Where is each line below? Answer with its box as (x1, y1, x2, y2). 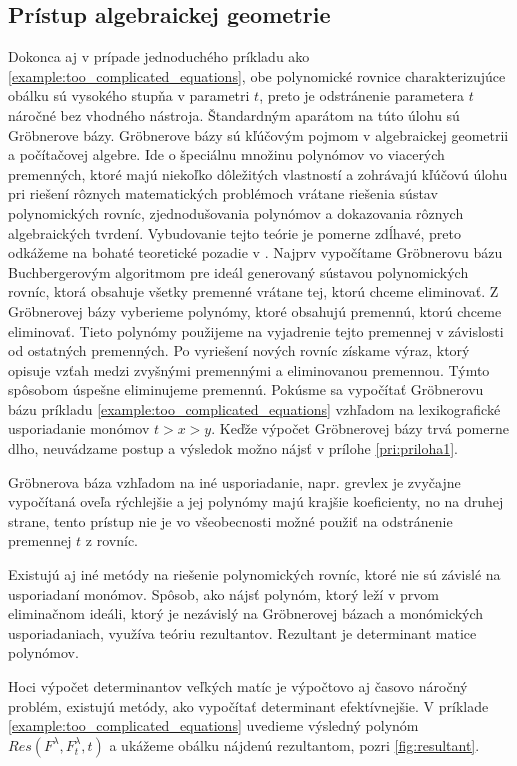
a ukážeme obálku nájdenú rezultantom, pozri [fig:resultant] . (109, 734, 480, 755)
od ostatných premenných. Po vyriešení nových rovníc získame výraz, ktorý (8, 340, 470, 361)
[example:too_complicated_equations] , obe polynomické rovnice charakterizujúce (8, 65, 506, 86)
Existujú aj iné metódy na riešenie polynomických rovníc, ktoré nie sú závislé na (8, 564, 501, 585)
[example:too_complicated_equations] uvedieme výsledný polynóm (8, 715, 419, 736)
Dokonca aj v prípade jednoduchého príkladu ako (8, 46, 310, 67)
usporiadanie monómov (8, 418, 150, 439)
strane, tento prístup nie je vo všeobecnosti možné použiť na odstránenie (8, 510, 453, 531)
